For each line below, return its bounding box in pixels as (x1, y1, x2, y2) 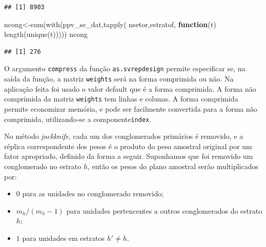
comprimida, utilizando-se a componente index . (4, 113, 152, 124)
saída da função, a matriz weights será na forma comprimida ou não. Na (4, 73, 234, 84)
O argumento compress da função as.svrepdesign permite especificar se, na (4, 63, 245, 74)
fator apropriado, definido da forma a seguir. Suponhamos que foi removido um (4, 151, 253, 161)
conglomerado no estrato (4, 160, 81, 171)
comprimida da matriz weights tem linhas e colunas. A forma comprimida (4, 93, 238, 104)
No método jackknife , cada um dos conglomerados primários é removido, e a (4, 131, 243, 141)
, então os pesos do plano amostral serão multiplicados (88, 160, 259, 171)
